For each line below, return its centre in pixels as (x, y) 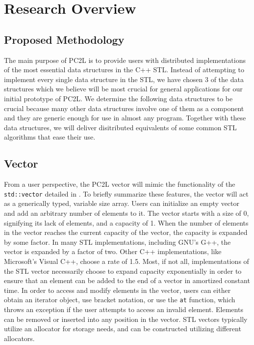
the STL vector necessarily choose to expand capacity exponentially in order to (123, 271)
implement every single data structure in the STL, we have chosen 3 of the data (124, 79)
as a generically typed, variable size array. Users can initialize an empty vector (122, 203)
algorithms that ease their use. (50, 137)
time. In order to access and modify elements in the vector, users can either (117, 290)
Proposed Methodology (64, 39)
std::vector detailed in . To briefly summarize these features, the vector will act (126, 193)
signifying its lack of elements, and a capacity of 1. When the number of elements (126, 222)
